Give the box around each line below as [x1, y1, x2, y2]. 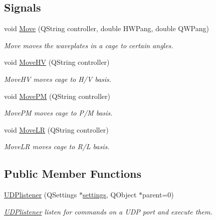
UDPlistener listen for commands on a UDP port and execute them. [4, 206, 212, 216]
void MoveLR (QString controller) [4, 124, 109, 135]
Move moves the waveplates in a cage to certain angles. [4, 40, 173, 50]
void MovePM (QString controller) [4, 90, 110, 101]
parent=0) [142, 189, 174, 200]
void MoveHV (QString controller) [4, 57, 110, 67]
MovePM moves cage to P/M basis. [4, 107, 113, 118]
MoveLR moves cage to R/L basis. [4, 141, 110, 152]
